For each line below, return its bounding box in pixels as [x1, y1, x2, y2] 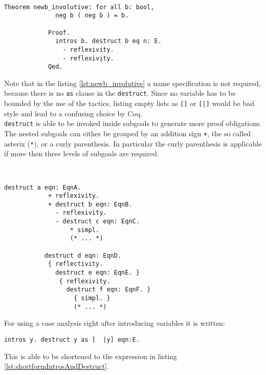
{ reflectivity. [48, 260, 103, 268]
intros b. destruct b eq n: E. [55, 37, 162, 45]
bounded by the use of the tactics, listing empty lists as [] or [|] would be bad [4, 98, 254, 109]
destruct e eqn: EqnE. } [55, 269, 140, 277]
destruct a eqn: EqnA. [4, 183, 81, 191]
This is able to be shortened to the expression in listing [4, 350, 178, 361]
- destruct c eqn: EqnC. [55, 218, 140, 225]
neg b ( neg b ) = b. [55, 12, 129, 19]
